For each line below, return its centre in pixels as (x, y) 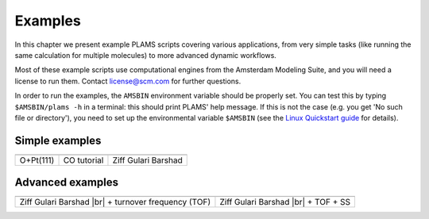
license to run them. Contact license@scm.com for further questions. (128, 81)
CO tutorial (83, 160)
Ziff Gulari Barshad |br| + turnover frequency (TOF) (115, 202)
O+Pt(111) (37, 160)
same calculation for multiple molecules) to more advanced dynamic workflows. (146, 55)
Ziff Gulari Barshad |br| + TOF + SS (285, 202)
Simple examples (58, 140)
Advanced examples (67, 182)
